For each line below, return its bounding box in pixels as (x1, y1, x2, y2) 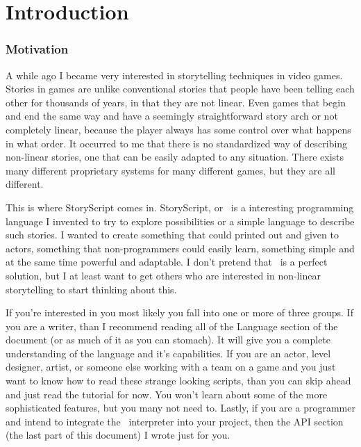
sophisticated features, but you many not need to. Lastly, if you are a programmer (6, 400, 355, 415)
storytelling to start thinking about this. (6, 282, 177, 296)
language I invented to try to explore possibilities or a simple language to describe (6, 213, 355, 228)
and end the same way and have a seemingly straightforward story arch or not (6, 108, 338, 123)
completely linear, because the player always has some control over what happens (6, 122, 351, 136)
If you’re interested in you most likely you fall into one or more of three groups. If (6, 305, 353, 320)
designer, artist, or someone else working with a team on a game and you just (6, 359, 336, 374)
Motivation (6, 40, 69, 58)
